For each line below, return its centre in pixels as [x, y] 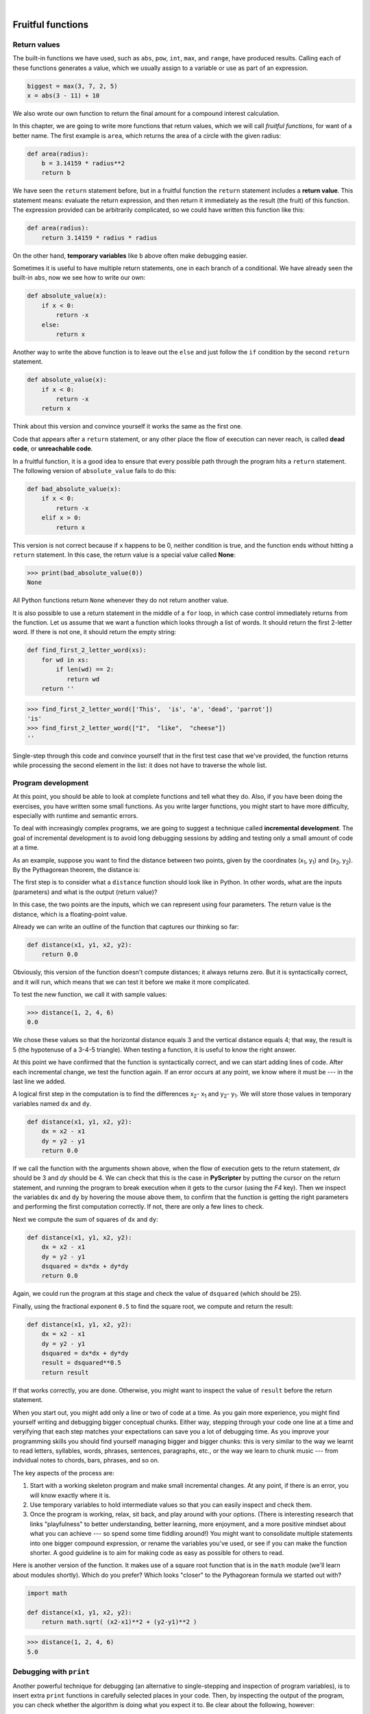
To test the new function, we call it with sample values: [90, 995]
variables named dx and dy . [52, 1103]
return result [65, 1372]
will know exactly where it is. [70, 1495]
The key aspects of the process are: [63, 1473]
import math [47, 1593]
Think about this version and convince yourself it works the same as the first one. [127, 426]
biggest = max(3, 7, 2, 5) [72, 86]
